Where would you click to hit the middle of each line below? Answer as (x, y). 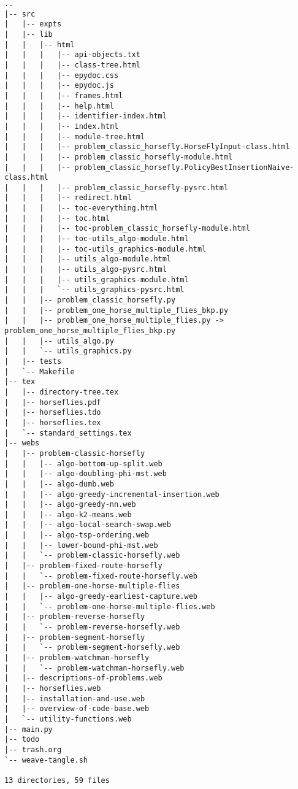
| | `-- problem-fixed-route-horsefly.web (101, 576)
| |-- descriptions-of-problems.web (83, 678)
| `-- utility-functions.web (68, 719)
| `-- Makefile (40, 371)
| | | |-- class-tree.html (72, 65)
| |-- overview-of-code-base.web (77, 709)
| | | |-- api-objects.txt (72, 55)
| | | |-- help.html (59, 106)
